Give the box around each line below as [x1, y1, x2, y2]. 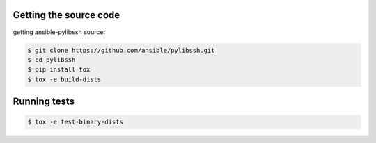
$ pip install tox [27, 66, 91, 74]
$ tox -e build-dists [27, 75, 102, 83]
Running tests [13, 96, 75, 108]
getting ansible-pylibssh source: [13, 28, 106, 36]
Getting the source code [13, 9, 120, 21]
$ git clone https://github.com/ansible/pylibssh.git [27, 46, 215, 54]
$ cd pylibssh [27, 56, 76, 64]
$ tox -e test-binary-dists [27, 118, 123, 126]
